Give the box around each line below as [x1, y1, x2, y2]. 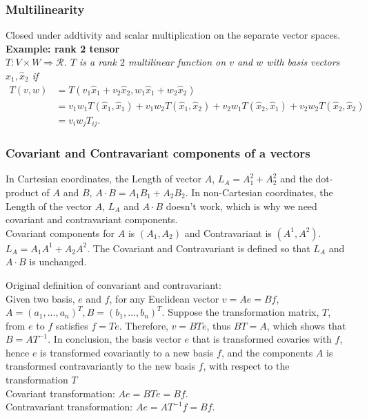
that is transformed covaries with [192, 332, 332, 346]
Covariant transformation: [6, 386, 115, 400]
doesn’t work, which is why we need [166, 198, 317, 213]
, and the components [221, 345, 313, 359]
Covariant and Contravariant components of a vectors [6, 144, 310, 162]
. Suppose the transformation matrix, [161, 305, 319, 319]
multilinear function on [128, 55, 226, 69]
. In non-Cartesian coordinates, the [185, 184, 333, 199]
